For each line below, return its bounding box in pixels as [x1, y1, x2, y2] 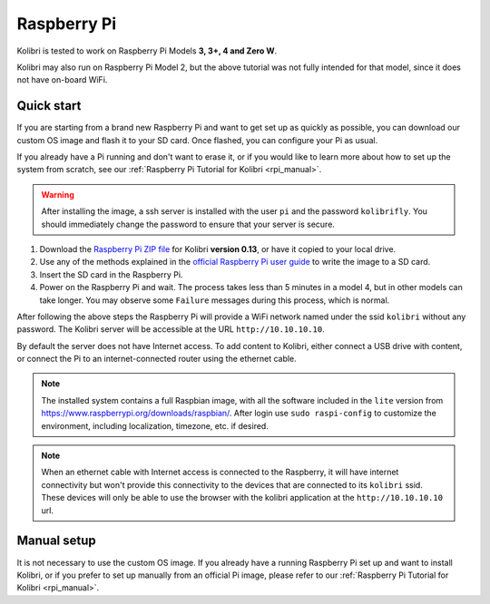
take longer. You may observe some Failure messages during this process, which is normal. [39, 295, 390, 306]
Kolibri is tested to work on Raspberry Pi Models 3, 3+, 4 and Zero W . [16, 45, 277, 56]
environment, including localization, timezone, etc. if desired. [41, 420, 269, 431]
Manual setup [16, 533, 97, 549]
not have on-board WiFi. [16, 74, 108, 85]
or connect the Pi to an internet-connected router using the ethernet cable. [16, 354, 297, 365]
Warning [41, 189, 74, 200]
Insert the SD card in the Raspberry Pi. [39, 268, 183, 280]
